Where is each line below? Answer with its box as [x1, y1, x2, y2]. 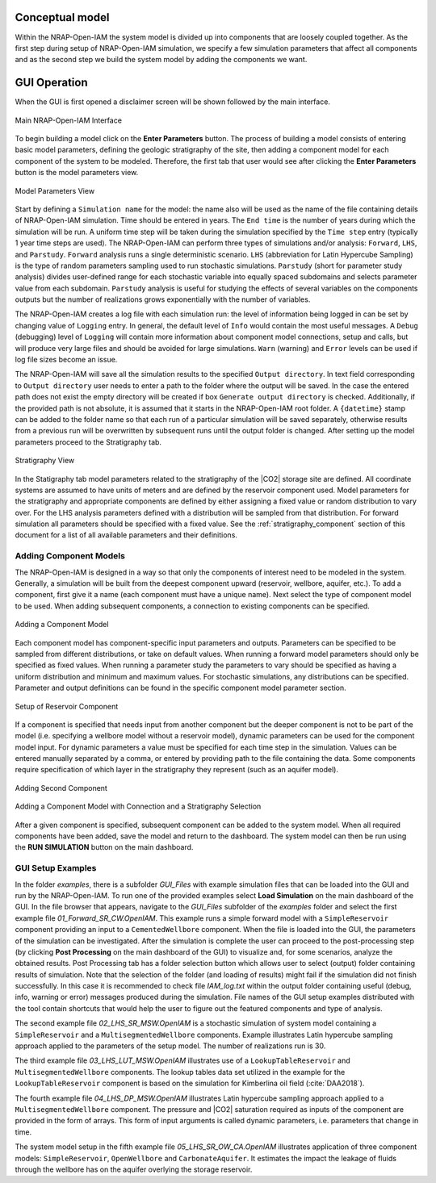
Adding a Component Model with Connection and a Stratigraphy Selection [15, 801, 262, 811]
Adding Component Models [15, 550, 125, 562]
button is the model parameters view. [15, 168, 139, 178]
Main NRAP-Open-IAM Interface [15, 115, 123, 125]
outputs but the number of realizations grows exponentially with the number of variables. [15, 295, 311, 304]
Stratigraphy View [15, 456, 75, 466]
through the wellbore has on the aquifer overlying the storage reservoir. [15, 1164, 253, 1174]
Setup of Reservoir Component [15, 701, 119, 711]
